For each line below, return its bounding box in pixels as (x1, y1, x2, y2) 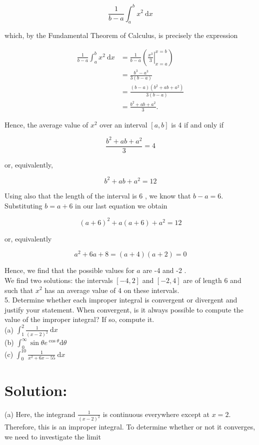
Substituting (4, 200, 42, 210)
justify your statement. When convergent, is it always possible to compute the (4, 304, 243, 314)
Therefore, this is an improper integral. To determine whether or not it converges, (4, 421, 255, 432)
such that (4, 284, 33, 295)
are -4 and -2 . (142, 265, 186, 275)
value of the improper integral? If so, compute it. (4, 314, 154, 324)
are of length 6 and (183, 274, 241, 285)
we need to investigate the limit (4, 431, 101, 441)
